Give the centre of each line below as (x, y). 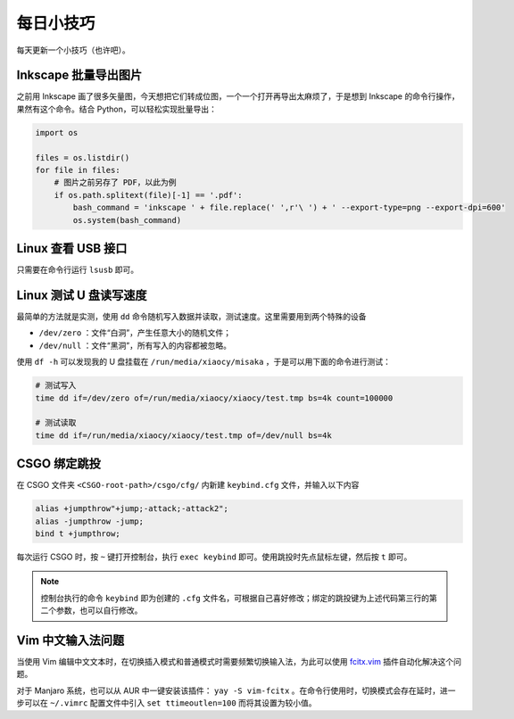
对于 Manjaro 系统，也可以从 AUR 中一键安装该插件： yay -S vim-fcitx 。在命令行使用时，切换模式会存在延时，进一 (236, 690)
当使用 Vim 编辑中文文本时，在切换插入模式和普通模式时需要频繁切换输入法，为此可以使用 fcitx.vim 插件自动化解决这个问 (239, 662)
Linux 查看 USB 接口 (72, 248)
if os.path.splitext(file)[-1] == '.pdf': (148, 195)
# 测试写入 (56, 385)
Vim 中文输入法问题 (70, 640)
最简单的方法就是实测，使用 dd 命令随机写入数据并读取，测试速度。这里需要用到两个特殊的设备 (191, 316)
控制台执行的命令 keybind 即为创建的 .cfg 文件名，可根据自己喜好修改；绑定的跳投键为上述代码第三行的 (235, 598)
